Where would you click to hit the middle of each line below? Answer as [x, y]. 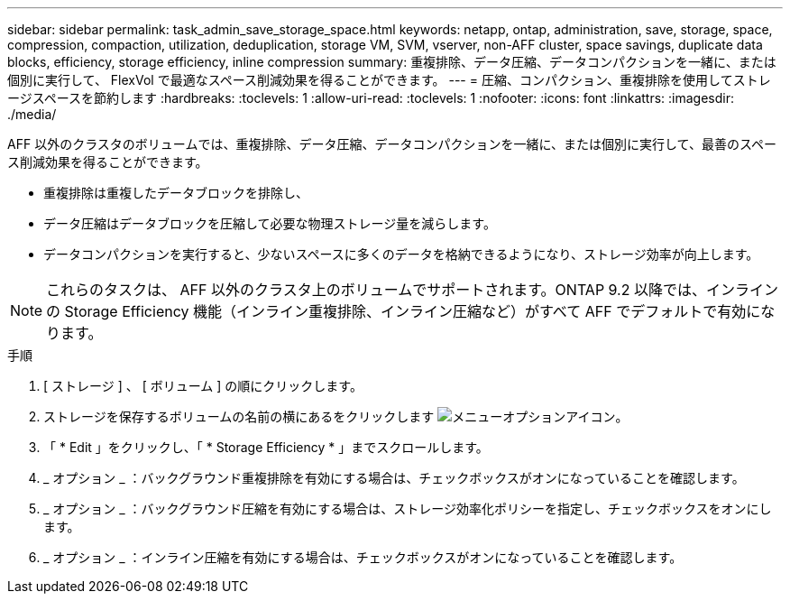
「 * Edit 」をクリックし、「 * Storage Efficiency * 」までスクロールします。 [266, 447]
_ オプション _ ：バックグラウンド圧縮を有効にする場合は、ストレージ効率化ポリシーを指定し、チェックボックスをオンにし [408, 509]
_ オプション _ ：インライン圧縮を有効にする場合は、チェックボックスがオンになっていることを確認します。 [363, 557]
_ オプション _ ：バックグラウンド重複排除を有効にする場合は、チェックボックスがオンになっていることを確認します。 [394, 478]
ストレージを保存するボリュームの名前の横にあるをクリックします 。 [336, 416]
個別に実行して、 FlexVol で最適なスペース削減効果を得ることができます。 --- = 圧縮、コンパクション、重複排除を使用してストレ [389, 80]
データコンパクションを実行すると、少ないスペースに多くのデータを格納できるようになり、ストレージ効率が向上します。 [401, 254]
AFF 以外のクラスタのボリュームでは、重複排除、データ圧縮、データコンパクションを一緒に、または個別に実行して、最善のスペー [392, 144]
